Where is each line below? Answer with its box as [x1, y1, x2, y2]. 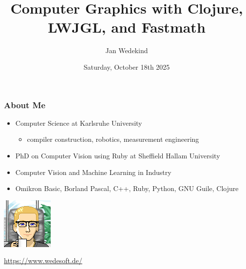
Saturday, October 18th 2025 [83, 61, 170, 72]
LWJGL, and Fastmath [48, 17, 206, 37]
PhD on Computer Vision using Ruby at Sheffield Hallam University [15, 150, 220, 160]
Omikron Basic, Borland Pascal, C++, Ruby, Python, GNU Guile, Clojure [15, 183, 239, 193]
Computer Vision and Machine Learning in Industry [15, 167, 171, 177]
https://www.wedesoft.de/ [4, 255, 82, 266]
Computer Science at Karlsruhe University [15, 117, 142, 128]
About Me [4, 98, 46, 111]
